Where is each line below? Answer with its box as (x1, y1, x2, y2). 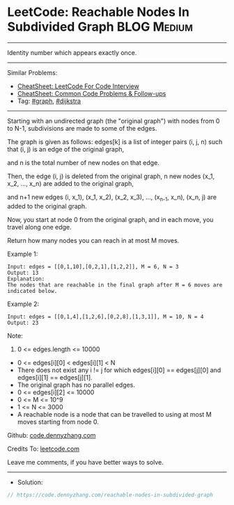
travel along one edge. (7, 223, 72, 231)
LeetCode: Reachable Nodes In (7, 4, 190, 20)
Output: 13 (7, 269, 39, 276)
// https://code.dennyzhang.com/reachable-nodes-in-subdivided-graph (7, 491, 214, 498)
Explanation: (7, 275, 45, 282)
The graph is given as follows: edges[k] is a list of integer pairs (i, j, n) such (7, 137, 223, 146)
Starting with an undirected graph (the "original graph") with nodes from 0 (7, 116, 220, 125)
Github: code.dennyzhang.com (7, 431, 96, 439)
